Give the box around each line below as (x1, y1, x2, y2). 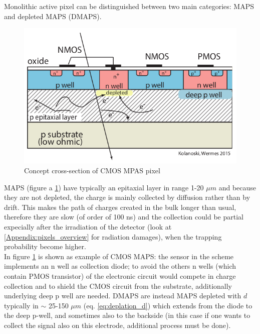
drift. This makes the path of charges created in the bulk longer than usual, (4, 201, 236, 212)
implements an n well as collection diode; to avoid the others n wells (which (4, 261, 236, 271)
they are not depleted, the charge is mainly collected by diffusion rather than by (4, 192, 250, 202)
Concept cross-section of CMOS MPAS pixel (24, 165, 160, 176)
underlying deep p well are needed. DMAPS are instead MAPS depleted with (4, 290, 241, 301)
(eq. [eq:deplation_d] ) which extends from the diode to (83, 300, 252, 310)
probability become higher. (4, 241, 86, 252)
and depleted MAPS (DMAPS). (4, 11, 102, 21)
